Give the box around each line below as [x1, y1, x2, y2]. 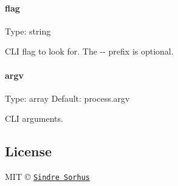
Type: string [5, 24, 51, 37]
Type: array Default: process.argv [5, 91, 130, 104]
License [5, 142, 52, 161]
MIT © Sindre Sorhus [5, 170, 90, 183]
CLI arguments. [5, 112, 63, 125]
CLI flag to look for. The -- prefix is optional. [5, 45, 174, 58]
